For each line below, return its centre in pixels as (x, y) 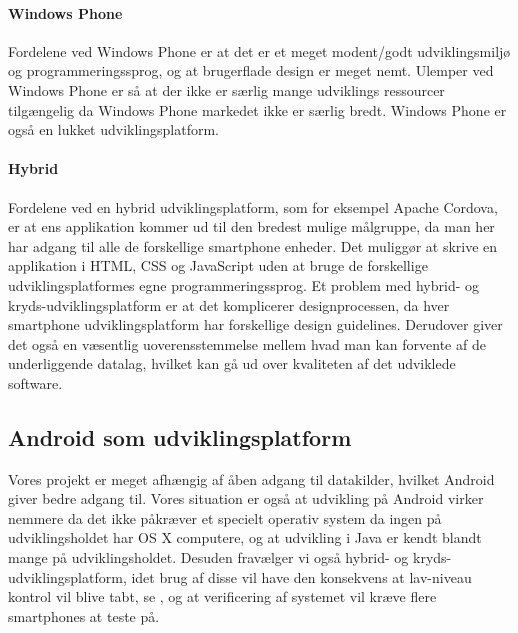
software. (35, 382)
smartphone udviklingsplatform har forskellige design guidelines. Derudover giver (255, 324)
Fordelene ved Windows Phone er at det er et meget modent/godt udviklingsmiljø (259, 50)
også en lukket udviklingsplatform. (114, 129)
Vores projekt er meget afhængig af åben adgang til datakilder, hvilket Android (251, 478)
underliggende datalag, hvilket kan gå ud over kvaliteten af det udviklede (232, 363)
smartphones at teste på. (84, 615)
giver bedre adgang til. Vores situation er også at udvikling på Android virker (246, 498)
